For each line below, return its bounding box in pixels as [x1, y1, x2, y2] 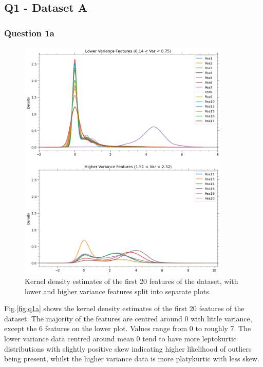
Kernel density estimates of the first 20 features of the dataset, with [25, 276, 238, 287]
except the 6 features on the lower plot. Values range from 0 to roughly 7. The [4, 323, 251, 334]
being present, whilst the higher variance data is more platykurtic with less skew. [4, 353, 259, 364]
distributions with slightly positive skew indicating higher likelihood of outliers [4, 343, 252, 354]
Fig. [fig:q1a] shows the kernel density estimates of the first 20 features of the [4, 303, 245, 314]
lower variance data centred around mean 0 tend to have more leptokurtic [4, 333, 237, 344]
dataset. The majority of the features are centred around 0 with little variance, [4, 313, 252, 323]
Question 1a [4, 26, 54, 39]
